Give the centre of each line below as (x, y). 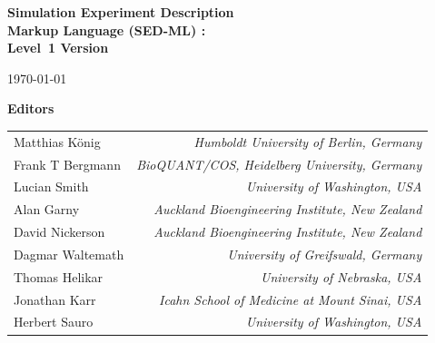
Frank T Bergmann (67, 164)
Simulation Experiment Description (121, 12)
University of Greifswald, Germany (325, 254)
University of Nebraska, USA (341, 276)
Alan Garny (47, 209)
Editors (31, 108)
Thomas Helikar (59, 276)
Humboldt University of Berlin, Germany (308, 141)
